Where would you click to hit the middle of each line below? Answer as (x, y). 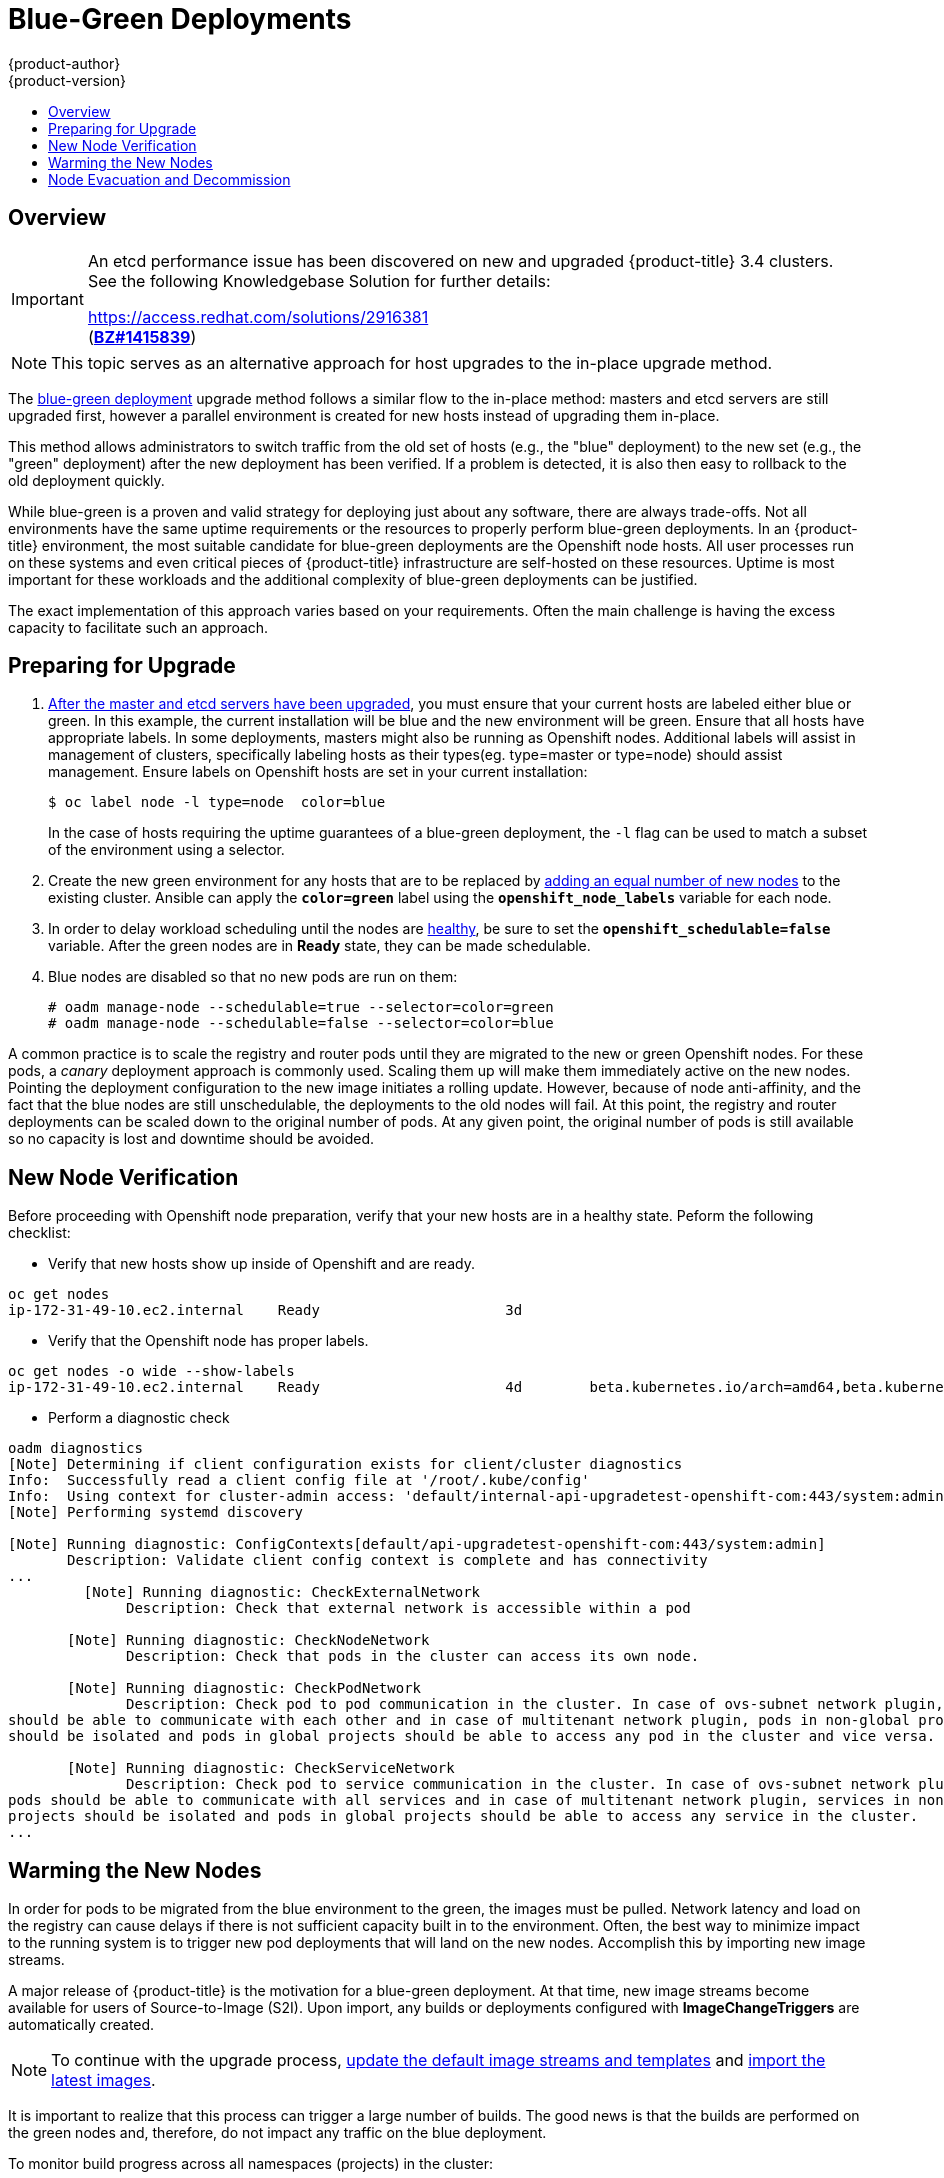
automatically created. (81, 2025)
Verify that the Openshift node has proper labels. (208, 1341)
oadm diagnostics (75, 1448)
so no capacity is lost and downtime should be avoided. (191, 1139)
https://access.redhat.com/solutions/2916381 (258, 316)
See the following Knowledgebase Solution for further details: (319, 280)
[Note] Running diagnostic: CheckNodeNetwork (248, 1640)
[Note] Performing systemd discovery (156, 1512)
